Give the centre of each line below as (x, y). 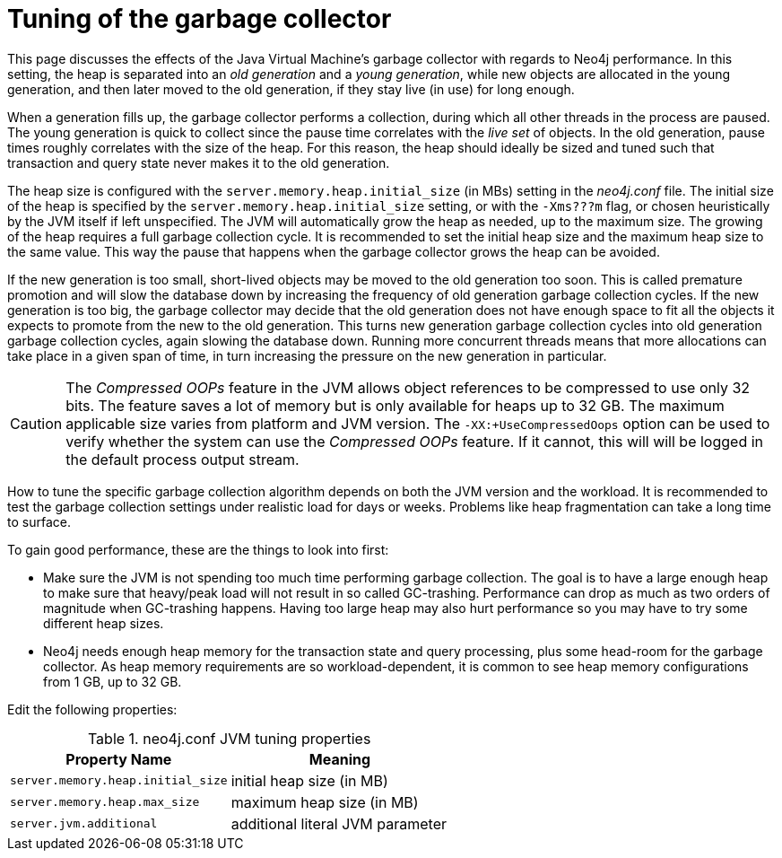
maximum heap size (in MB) (325, 802)
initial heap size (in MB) (309, 780)
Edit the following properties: (92, 709)
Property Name (119, 759)
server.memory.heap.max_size (105, 802)
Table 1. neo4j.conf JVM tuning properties (229, 738)
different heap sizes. (104, 623)
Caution (36, 423)
